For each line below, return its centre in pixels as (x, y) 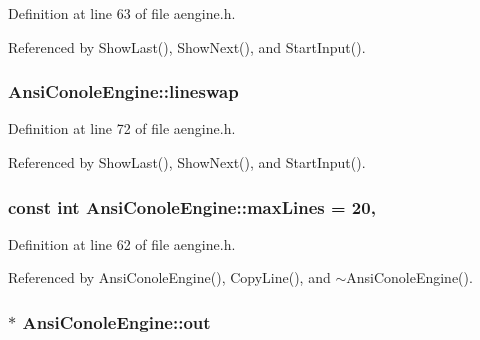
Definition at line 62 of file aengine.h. (122, 243)
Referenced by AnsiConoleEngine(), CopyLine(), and (169, 277)
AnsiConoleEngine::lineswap (123, 91)
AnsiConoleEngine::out (116, 321)
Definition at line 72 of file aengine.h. (122, 128)
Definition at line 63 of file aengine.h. (122, 13)
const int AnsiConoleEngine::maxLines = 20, (192, 206)
